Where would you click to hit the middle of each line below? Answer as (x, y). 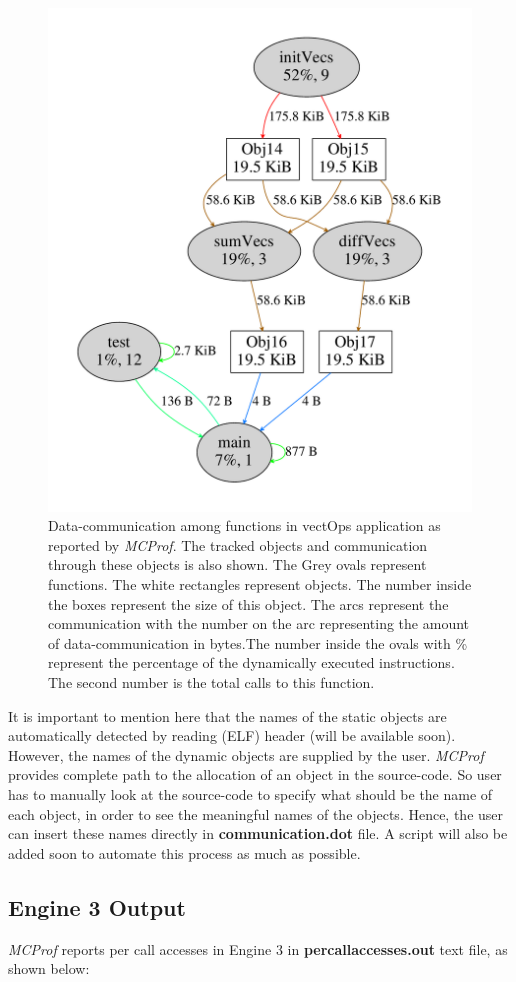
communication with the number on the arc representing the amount (259, 623)
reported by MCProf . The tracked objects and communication (238, 544)
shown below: (49, 968)
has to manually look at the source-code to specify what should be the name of (250, 793)
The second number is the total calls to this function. (211, 682)
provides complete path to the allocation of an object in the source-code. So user (255, 774)
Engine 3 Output (97, 906)
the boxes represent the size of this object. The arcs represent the (248, 603)
